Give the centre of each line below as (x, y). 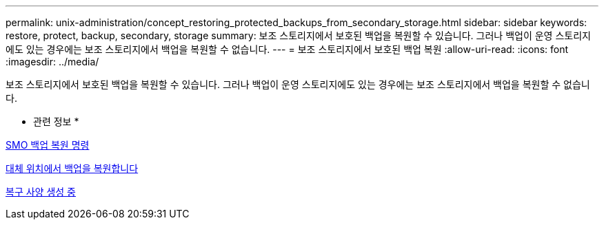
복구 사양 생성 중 (41, 192)
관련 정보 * (56, 121)
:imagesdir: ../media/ (52, 62)
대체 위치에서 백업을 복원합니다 (72, 168)
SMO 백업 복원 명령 (48, 145)
